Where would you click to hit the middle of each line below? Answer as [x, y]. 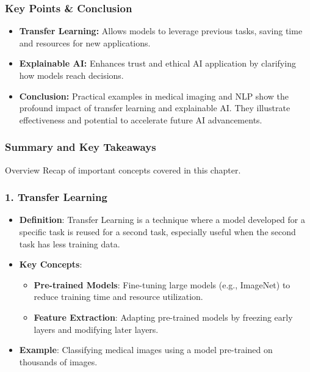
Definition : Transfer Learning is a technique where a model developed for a [162, 220]
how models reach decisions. [71, 75]
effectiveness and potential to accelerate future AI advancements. [141, 119]
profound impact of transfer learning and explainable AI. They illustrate [155, 108]
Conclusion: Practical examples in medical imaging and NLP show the [154, 96]
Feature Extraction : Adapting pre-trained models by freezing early [163, 317]
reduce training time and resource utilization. [118, 297]
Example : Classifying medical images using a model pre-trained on [146, 350]
